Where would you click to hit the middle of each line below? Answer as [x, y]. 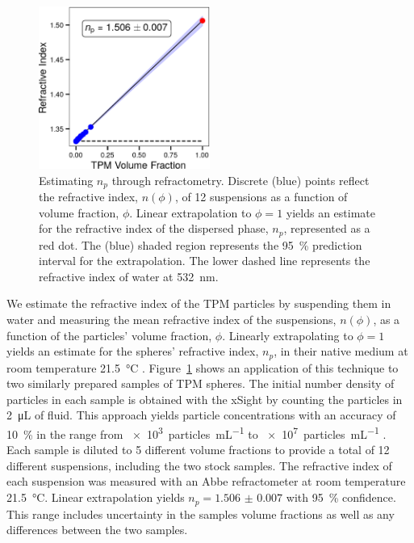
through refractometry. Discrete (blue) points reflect [240, 180]
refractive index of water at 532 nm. [129, 276]
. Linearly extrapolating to [288, 335]
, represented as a [327, 228]
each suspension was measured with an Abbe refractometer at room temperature [206, 481]
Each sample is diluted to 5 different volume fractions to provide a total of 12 [198, 450]
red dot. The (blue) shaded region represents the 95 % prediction [201, 244]
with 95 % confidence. [341, 497]
